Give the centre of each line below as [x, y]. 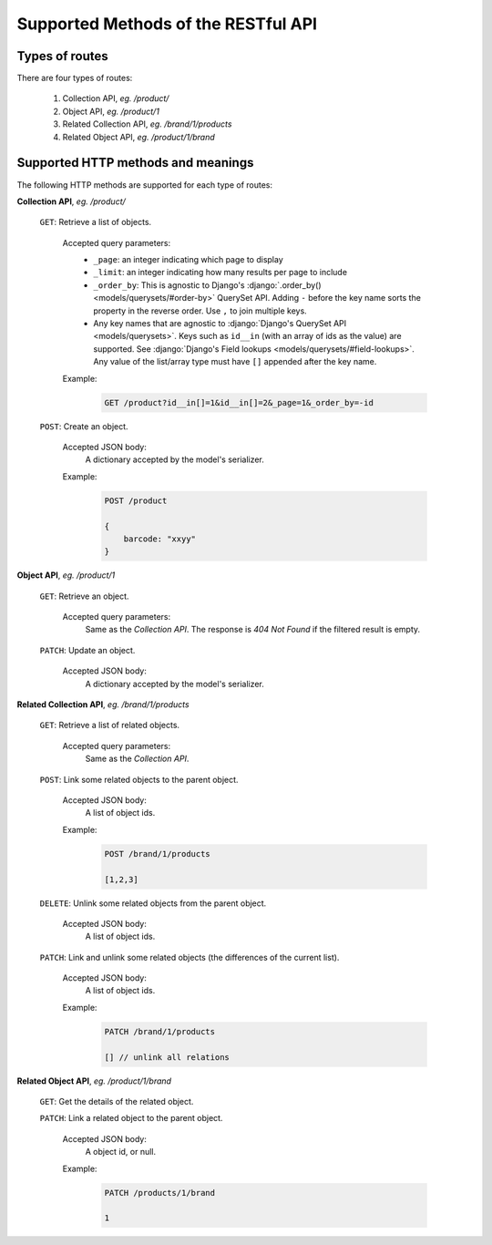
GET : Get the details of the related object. [117, 1101]
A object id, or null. [121, 1152]
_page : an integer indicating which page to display [189, 260]
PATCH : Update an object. [87, 650]
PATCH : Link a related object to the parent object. [131, 1118]
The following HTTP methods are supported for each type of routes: [145, 185]
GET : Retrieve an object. [84, 596]
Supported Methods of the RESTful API [167, 24]
